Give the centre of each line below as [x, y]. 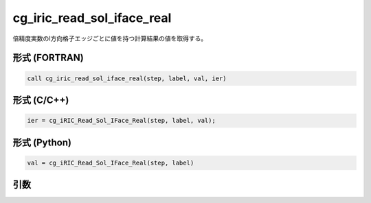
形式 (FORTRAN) [48, 58]
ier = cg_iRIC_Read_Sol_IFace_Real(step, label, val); [121, 121]
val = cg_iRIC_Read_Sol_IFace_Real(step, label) [111, 163]
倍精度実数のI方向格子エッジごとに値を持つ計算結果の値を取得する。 [110, 38]
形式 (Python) [42, 142]
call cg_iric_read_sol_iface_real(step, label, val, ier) [127, 78]
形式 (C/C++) [41, 100]
